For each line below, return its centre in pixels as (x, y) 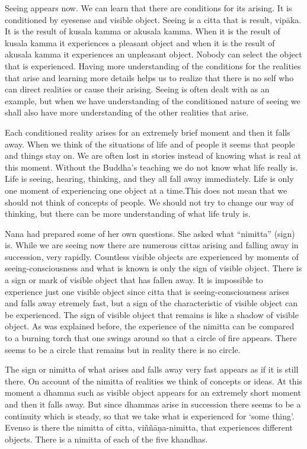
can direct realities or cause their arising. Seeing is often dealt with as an (137, 89)
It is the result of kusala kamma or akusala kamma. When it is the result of (143, 31)
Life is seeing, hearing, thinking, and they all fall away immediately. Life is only (149, 179)
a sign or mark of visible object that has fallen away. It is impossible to (134, 280)
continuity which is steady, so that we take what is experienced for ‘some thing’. (150, 416)
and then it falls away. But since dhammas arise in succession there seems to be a (153, 404)
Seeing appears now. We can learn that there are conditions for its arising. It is (148, 8)
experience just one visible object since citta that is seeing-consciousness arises (147, 291)
